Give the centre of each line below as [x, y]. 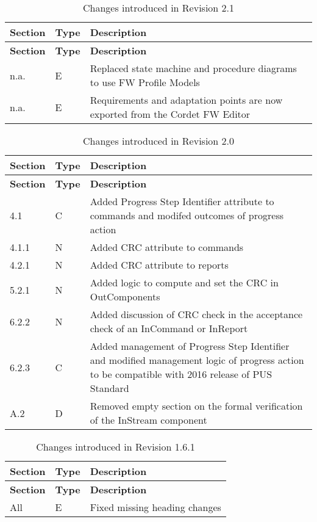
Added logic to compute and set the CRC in [184, 282]
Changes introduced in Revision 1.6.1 [116, 447]
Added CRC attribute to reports [159, 265]
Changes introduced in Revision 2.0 [158, 141]
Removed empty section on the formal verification [196, 406]
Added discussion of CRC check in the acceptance [196, 314]
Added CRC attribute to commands [167, 247]
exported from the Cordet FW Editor [170, 114]
